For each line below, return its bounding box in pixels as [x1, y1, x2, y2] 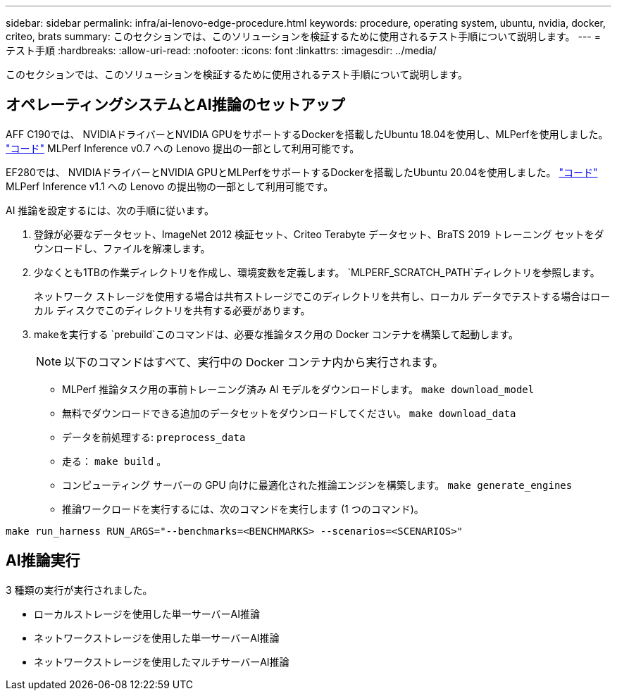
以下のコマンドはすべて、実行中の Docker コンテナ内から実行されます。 [64, 354, 444, 369]
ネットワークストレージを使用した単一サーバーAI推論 [34, 631, 280, 644]
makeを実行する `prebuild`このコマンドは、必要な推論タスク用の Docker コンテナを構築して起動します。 [34, 328, 518, 340]
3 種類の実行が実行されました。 [6, 583, 153, 596]
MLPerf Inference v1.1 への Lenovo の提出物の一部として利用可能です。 [6, 180, 334, 192]
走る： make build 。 [62, 454, 167, 467]
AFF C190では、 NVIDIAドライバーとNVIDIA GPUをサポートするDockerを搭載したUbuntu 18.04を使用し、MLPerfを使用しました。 [6, 128, 609, 140]
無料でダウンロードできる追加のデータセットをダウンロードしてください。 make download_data [62, 406, 516, 419]
